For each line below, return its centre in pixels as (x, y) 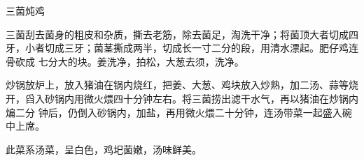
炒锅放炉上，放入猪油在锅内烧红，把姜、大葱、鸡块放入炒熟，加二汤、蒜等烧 (182, 85)
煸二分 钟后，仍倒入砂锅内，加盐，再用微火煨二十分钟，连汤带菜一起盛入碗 (179, 112)
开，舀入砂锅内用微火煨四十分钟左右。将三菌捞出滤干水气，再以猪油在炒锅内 (182, 98)
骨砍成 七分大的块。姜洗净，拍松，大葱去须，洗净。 (125, 61)
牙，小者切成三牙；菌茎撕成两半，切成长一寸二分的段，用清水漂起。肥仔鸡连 (182, 48)
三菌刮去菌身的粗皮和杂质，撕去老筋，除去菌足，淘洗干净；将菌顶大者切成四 (182, 34)
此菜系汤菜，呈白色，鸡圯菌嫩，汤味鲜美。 (104, 149)
